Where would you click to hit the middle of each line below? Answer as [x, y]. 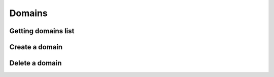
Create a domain [36, 47]
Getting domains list [42, 31]
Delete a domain [36, 63]
